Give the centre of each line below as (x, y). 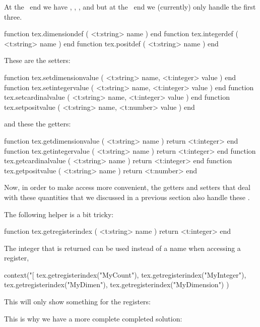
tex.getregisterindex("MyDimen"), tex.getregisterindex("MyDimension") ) (117, 284)
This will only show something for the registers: (77, 302)
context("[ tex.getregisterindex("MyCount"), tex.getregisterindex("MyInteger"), (125, 274)
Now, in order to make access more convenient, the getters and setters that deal (127, 187)
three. (13, 16)
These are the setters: (37, 60)
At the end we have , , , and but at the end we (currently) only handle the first (130, 7)
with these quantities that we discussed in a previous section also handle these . (127, 197)
